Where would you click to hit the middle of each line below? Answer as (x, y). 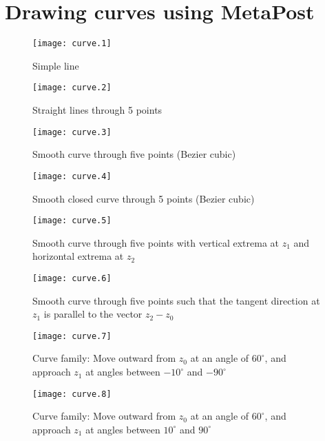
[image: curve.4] (72, 176)
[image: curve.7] (72, 336)
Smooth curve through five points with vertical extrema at (156, 242)
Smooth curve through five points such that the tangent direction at (176, 300)
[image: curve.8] (72, 394)
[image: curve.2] (72, 88)
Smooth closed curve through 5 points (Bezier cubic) (144, 198)
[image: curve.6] (72, 278)
